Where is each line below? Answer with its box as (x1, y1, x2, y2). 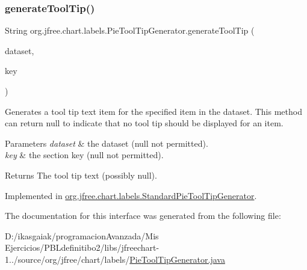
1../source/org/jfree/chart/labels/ (5, 253, 130, 265)
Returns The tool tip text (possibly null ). (5, 168, 157, 181)
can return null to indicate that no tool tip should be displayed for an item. (5, 117, 284, 129)
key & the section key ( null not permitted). (5, 149, 164, 161)
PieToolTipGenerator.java (129, 253, 225, 265)
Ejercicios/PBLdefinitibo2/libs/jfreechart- (5, 241, 160, 254)
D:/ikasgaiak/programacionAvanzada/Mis (5, 229, 159, 242)
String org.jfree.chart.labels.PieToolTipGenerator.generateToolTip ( (5, 24, 255, 37)
